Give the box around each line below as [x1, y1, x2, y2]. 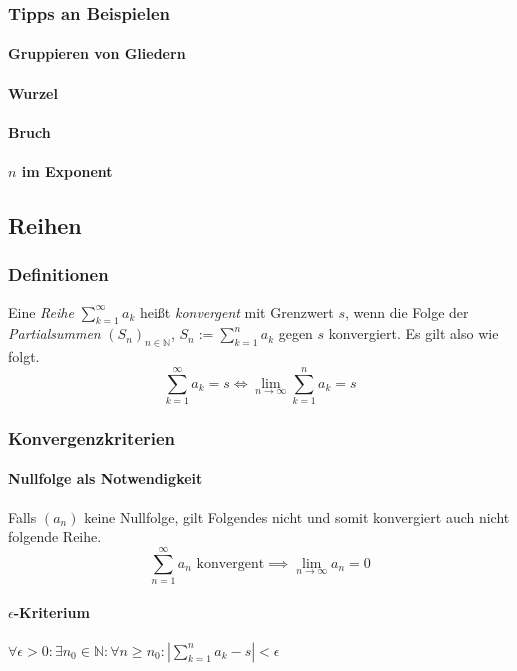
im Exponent [21, 161, 113, 181]
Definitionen [8, 262, 109, 287]
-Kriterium [13, 602, 90, 623]
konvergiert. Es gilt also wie [328, 323, 499, 344]
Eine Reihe [8, 301, 74, 322]
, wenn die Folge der [345, 301, 469, 322]
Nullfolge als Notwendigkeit [8, 468, 203, 489]
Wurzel [8, 82, 58, 103]
